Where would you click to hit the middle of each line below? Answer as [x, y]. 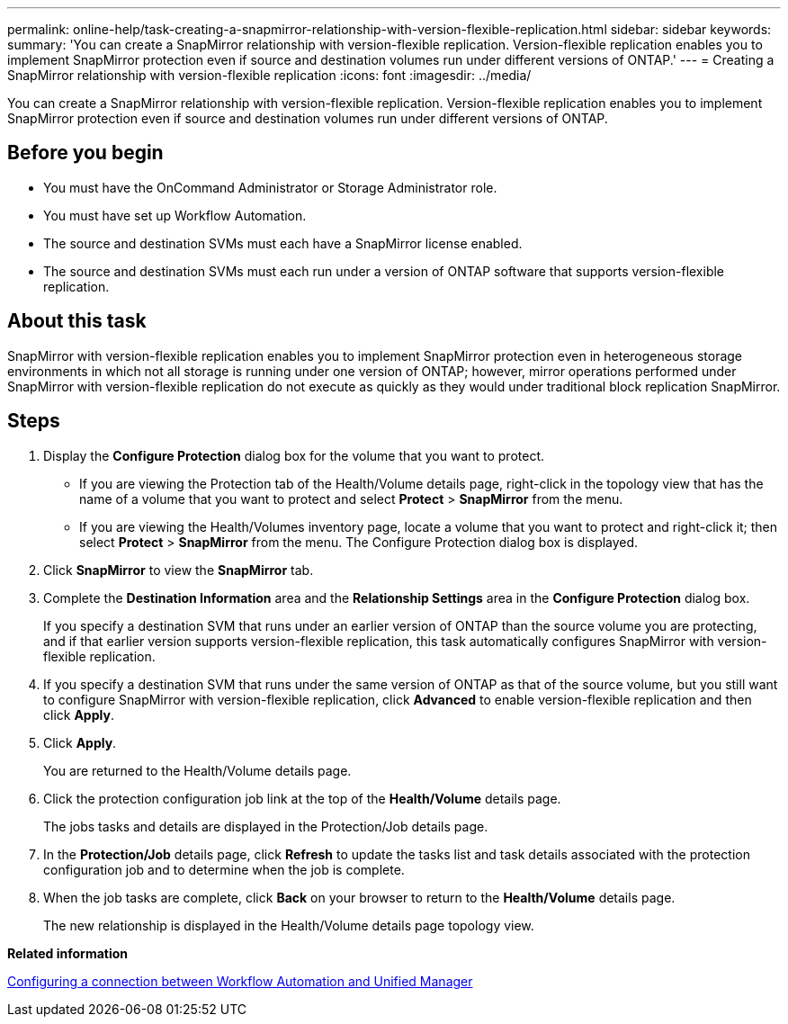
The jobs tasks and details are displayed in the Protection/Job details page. [266, 826]
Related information [68, 953]
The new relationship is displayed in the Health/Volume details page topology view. [289, 925]
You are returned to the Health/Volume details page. [197, 770]
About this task [77, 321]
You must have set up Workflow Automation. [175, 215]
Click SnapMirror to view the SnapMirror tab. [179, 570]
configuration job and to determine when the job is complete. [224, 869]
